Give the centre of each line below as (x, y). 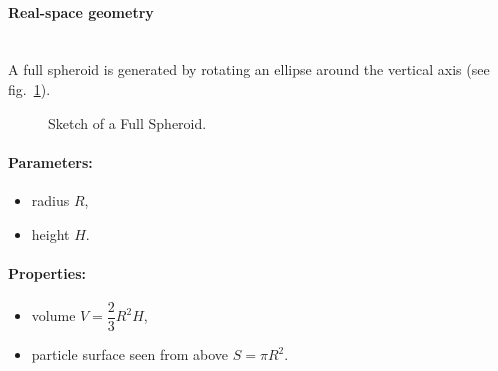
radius (50, 199)
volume (53, 315)
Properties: (47, 272)
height (50, 233)
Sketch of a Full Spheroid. (127, 122)
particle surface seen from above (130, 354)
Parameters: (50, 161)
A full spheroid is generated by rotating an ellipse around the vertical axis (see (249, 69)
